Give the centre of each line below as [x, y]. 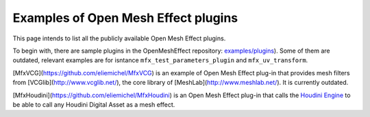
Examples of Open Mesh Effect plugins [125, 18]
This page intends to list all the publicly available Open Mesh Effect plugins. [119, 38]
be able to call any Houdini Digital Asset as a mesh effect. [94, 104]
